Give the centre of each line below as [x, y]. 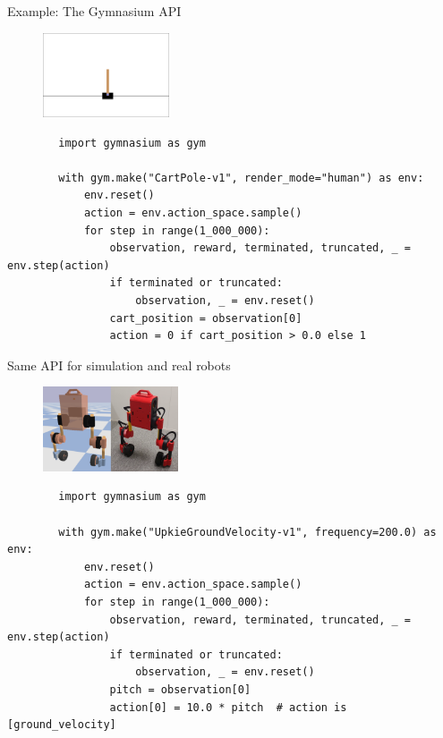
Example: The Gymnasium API [94, 11]
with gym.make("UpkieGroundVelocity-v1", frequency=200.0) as [247, 532]
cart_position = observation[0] [206, 318]
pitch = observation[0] [180, 690]
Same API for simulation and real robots [119, 365]
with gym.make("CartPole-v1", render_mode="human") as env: [241, 178]
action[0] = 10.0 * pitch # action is [228, 707]
